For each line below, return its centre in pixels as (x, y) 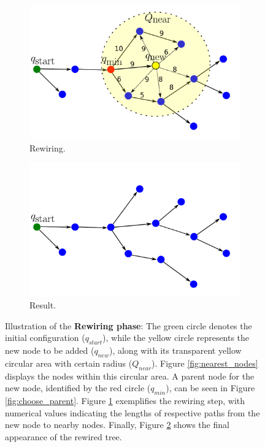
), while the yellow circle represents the (176, 338)
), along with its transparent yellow (175, 350)
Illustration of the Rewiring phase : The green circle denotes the (129, 325)
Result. (43, 305)
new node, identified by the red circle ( (78, 388)
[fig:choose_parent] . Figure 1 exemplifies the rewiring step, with (125, 401)
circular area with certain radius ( (69, 363)
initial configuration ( (45, 338)
